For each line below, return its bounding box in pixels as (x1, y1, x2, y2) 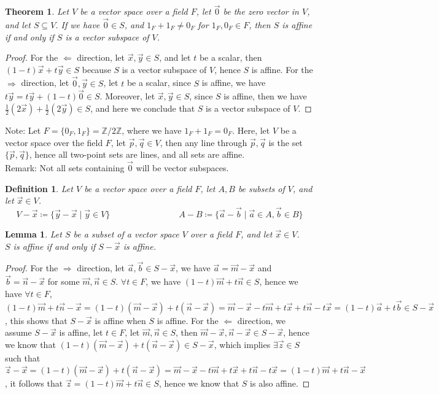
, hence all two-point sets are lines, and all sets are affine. (29, 148, 245, 161)
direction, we (237, 314, 286, 326)
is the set (268, 136, 303, 149)
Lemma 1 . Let (5, 228, 62, 241)
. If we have (55, 18, 100, 31)
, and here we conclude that (90, 102, 195, 115)
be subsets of (238, 182, 285, 195)
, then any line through (160, 136, 247, 149)
